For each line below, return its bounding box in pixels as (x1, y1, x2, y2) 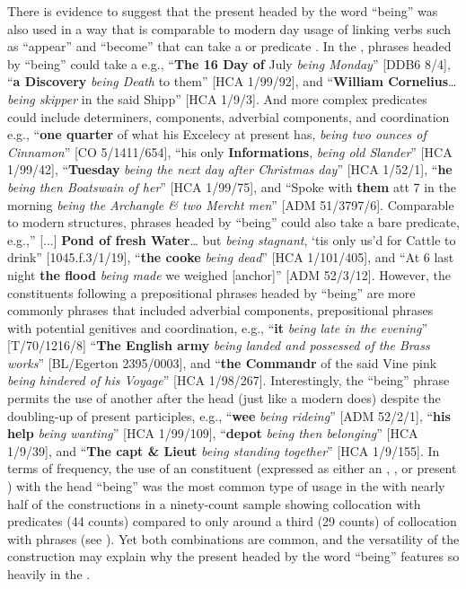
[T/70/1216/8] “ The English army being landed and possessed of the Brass (7, 336, 430, 355)
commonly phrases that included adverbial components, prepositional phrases (7, 301, 434, 320)
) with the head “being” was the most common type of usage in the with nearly (7, 477, 445, 496)
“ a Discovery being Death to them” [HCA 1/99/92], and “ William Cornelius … (7, 72, 457, 91)
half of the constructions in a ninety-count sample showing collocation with (7, 494, 421, 513)
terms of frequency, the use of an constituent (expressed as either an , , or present (7, 459, 457, 478)
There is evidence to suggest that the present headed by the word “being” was (7, 2, 438, 20)
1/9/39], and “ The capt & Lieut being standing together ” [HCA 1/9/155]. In (7, 441, 440, 460)
